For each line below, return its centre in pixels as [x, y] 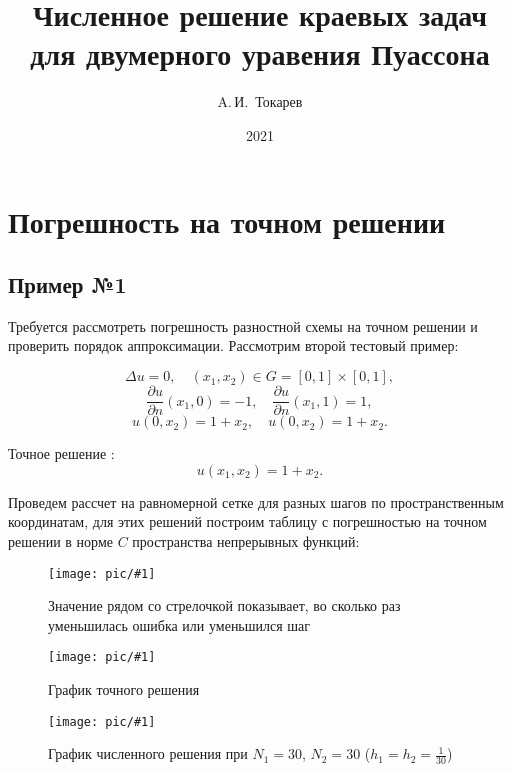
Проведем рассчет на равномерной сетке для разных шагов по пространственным [256, 501]
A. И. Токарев [260, 101]
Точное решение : [61, 453]
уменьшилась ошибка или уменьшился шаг [179, 624]
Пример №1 [67, 284]
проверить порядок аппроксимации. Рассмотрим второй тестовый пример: [233, 345]
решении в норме [60, 540]
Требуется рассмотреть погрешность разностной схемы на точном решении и [243, 325]
